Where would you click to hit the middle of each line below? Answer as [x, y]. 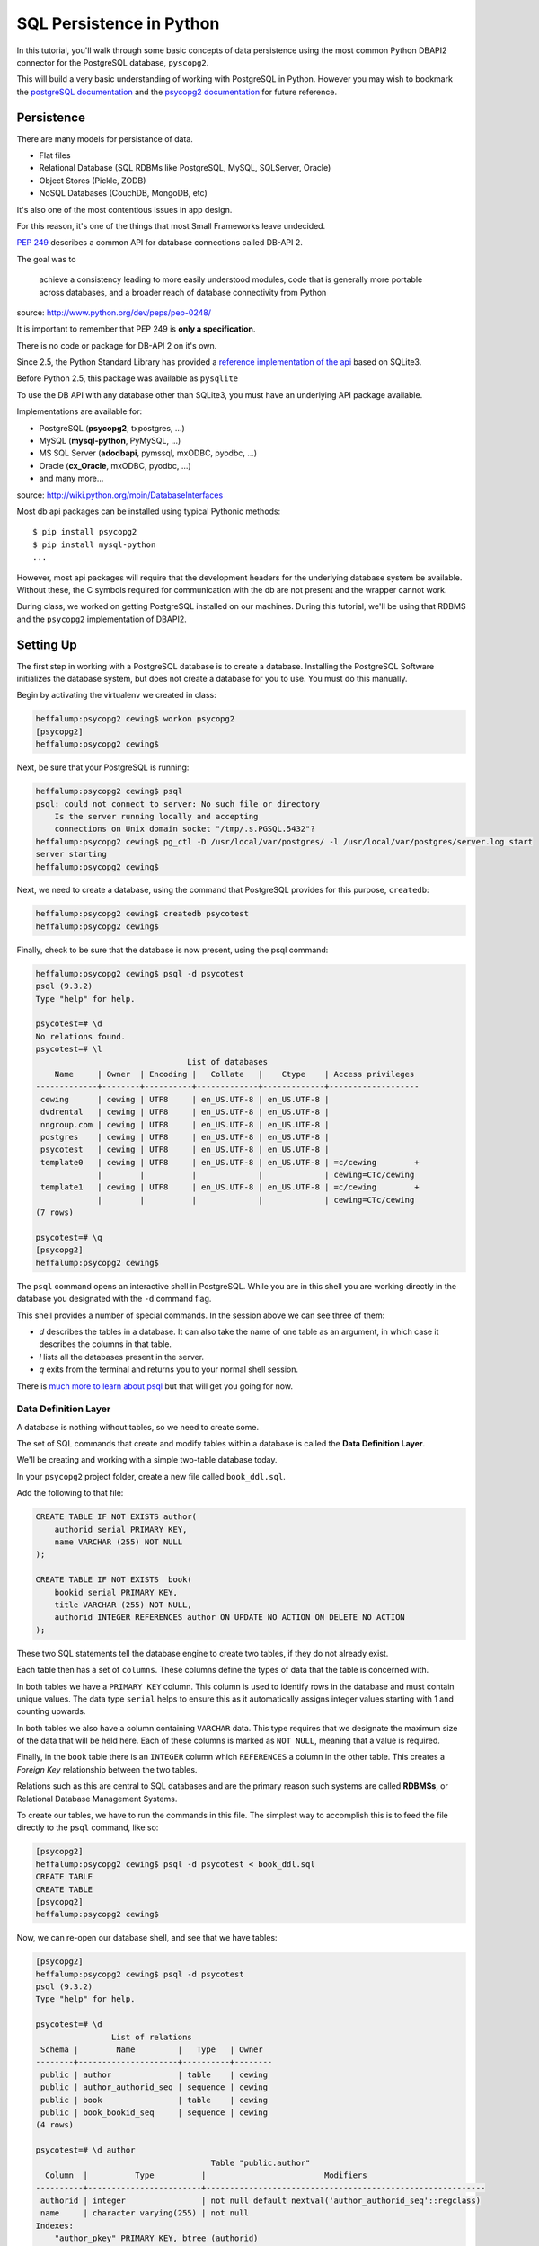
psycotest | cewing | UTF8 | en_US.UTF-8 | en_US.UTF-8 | [185, 1150]
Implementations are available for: [80, 411]
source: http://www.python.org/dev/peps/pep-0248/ [114, 312]
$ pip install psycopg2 [85, 532]
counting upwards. [51, 1711]
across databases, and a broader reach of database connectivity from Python [183, 292]
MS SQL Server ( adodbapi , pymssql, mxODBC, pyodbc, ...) [148, 453]
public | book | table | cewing [155, 2100]
